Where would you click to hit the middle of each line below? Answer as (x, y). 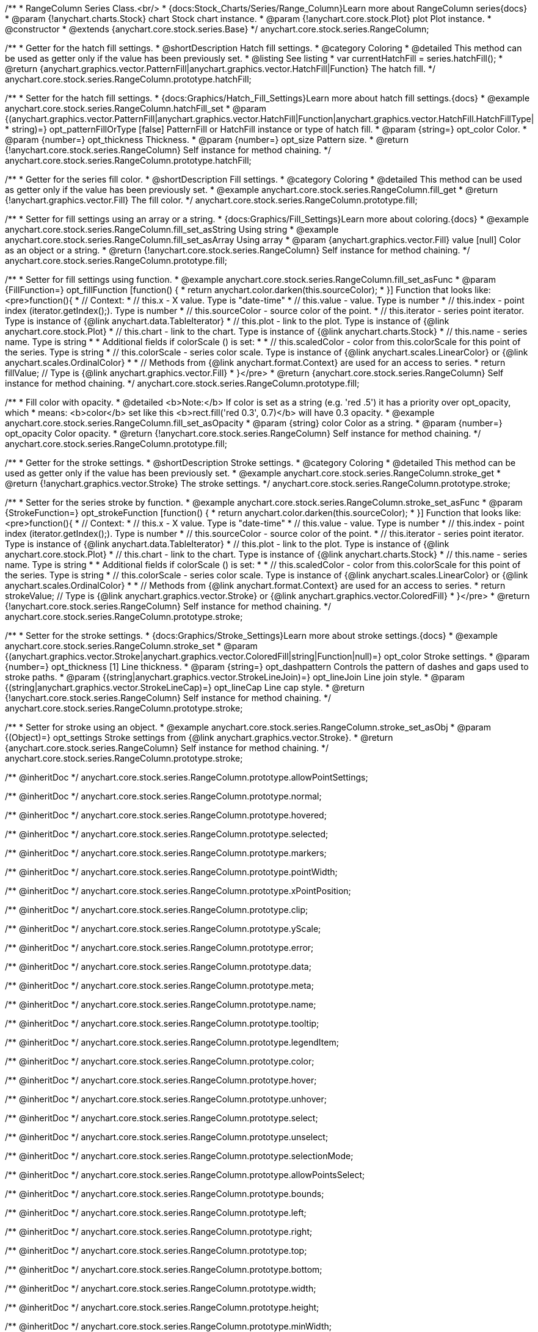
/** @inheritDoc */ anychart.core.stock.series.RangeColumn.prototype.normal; (163, 796)
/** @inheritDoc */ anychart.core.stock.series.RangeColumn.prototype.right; (159, 1232)
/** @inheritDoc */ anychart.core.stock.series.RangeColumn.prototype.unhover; (166, 1099)
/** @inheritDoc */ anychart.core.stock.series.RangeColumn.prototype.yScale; (163, 929)
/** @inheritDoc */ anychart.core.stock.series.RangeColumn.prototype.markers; (166, 853)
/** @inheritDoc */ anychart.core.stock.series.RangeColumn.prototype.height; (162, 1307)
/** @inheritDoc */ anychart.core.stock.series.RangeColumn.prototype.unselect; (167, 1137)
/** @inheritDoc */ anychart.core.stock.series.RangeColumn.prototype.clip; (157, 910)
